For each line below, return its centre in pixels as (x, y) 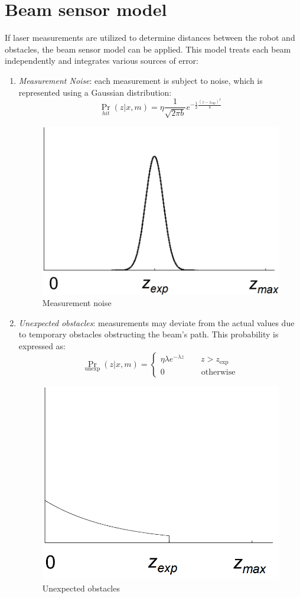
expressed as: (42, 345)
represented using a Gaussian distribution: (95, 92)
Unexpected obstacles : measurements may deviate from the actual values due (156, 322)
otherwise (218, 372)
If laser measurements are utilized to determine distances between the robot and (150, 38)
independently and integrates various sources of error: (102, 61)
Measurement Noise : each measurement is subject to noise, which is (141, 80)
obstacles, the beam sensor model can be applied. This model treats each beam (148, 49)
